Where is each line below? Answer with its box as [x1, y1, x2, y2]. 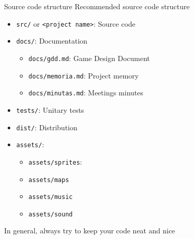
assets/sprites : [28, 156, 82, 167]
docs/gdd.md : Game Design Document [28, 52, 150, 63]
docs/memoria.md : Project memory [28, 70, 139, 81]
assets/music [28, 193, 73, 201]
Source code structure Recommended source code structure [4, 1, 190, 11]
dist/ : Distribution [16, 122, 77, 132]
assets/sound [28, 210, 73, 218]
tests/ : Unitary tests [16, 104, 84, 115]
